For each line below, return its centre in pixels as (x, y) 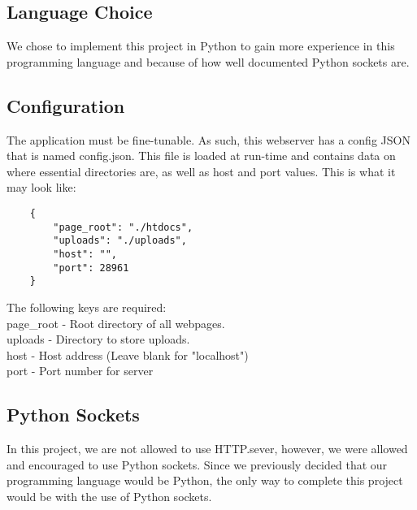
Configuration (66, 105)
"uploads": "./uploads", (120, 241)
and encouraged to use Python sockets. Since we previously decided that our (197, 464)
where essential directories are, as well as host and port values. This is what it (201, 171)
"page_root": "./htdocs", (123, 227)
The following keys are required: (87, 307)
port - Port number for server (80, 371)
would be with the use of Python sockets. (109, 496)
